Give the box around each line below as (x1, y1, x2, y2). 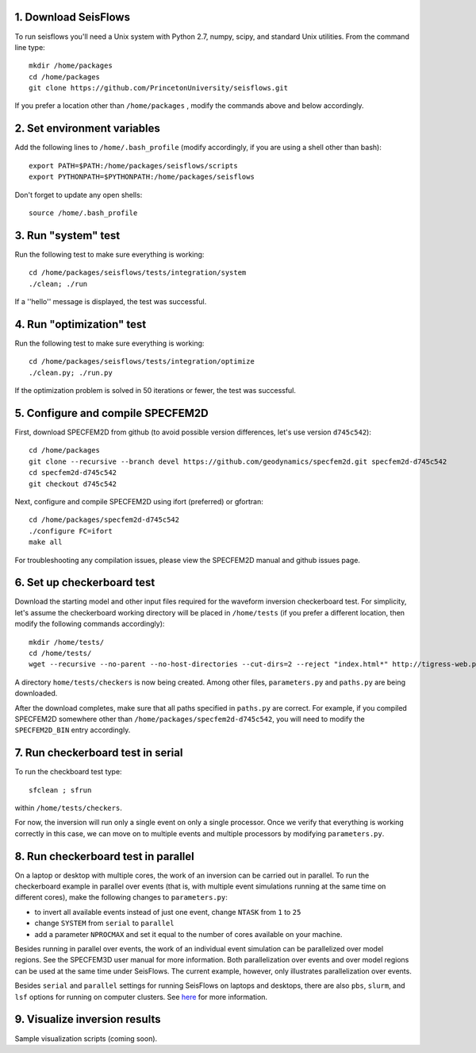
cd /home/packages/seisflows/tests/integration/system (29, 268, 247, 277)
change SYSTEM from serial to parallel (34, 918, 175, 928)
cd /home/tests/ (29, 648, 92, 658)
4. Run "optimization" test (14, 318, 147, 331)
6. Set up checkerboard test (14, 576, 155, 589)
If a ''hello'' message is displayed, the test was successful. (14, 297, 207, 307)
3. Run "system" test (14, 229, 121, 242)
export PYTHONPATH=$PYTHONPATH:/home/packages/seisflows (29, 172, 255, 182)
